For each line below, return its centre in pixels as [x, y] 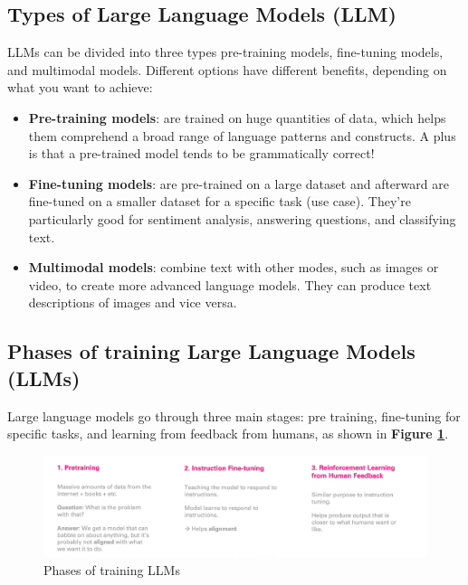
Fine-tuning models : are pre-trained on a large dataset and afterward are [239, 183]
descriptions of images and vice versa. [133, 302]
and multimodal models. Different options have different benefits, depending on [227, 69]
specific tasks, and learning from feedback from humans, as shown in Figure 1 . [228, 434]
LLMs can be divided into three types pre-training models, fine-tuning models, [225, 52]
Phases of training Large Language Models [211, 351]
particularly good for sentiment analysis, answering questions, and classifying [242, 218]
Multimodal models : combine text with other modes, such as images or [234, 267]
